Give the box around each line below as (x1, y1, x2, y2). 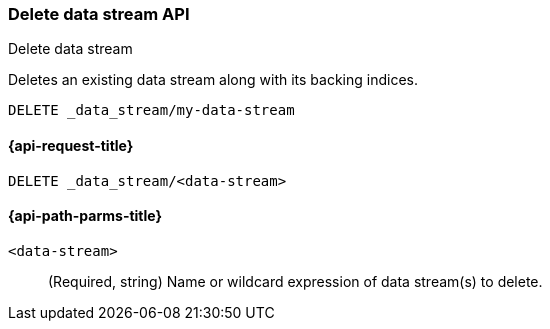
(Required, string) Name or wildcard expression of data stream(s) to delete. (48, 272, 543, 290)
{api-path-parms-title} (8, 207, 163, 225)
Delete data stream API (8, 4, 190, 24)
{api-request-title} (8, 136, 134, 154)
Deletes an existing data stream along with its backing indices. (8, 71, 418, 89)
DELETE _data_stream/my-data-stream (8, 102, 295, 119)
